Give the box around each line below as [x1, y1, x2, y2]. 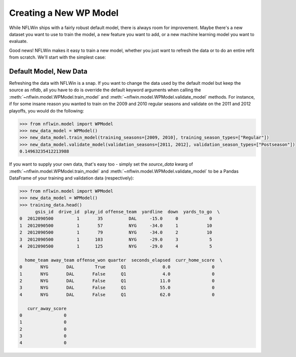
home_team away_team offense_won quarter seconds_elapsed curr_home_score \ [25, 257, 223, 263]
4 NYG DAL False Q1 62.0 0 [19, 291, 215, 297]
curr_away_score [27, 306, 67, 311]
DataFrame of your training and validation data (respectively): [9, 175, 134, 181]
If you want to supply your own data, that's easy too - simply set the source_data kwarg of [9, 161, 193, 167]
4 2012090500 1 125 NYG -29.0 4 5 [19, 244, 212, 249]
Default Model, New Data [9, 67, 88, 75]
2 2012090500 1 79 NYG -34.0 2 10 [19, 230, 212, 235]
